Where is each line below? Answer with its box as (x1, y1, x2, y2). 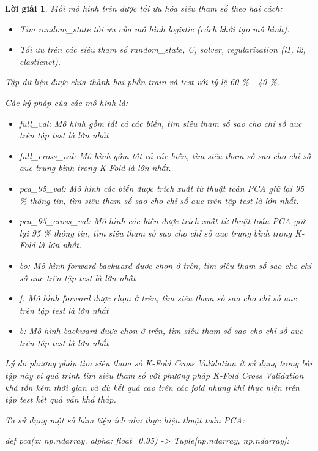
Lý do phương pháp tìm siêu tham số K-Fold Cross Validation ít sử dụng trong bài (5, 357, 312, 370)
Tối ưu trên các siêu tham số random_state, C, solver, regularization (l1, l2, (19, 43, 306, 56)
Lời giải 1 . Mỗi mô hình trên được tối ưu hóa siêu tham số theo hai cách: (5, 2, 283, 14)
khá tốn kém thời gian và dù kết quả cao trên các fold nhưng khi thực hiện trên (5, 381, 300, 393)
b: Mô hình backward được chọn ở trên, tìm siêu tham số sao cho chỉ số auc (19, 324, 303, 337)
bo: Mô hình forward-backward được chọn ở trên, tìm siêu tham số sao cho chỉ (19, 259, 312, 271)
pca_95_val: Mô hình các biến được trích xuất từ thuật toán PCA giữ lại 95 (19, 181, 305, 194)
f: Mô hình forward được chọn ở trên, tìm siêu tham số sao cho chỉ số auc (19, 292, 297, 305)
